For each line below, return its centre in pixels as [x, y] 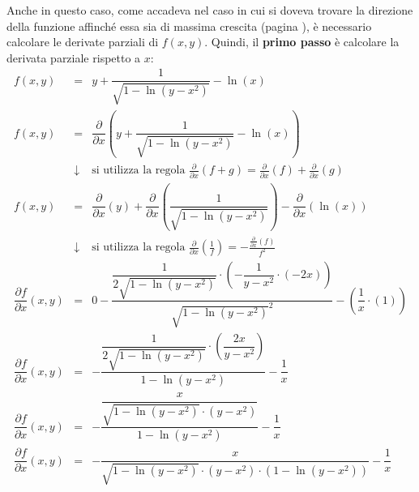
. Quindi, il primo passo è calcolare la [302, 42]
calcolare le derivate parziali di [83, 42]
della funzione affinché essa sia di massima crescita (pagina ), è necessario [189, 26]
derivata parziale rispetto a [74, 57]
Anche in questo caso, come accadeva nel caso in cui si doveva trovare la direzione [210, 10]
